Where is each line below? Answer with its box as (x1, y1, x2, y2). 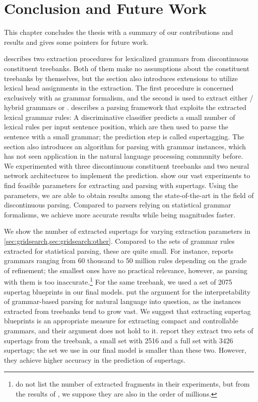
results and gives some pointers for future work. (4, 36, 149, 47)
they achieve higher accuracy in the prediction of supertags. (4, 354, 186, 365)
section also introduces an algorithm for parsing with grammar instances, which (4, 141, 246, 151)
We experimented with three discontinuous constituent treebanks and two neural (4, 160, 249, 171)
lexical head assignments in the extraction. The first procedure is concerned (4, 83, 234, 93)
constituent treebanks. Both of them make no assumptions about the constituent (4, 63, 250, 73)
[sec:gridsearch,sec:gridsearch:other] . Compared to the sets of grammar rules (4, 236, 235, 246)
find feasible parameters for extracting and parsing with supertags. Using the (4, 180, 238, 191)
